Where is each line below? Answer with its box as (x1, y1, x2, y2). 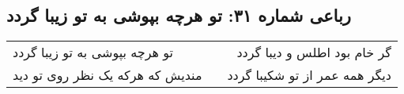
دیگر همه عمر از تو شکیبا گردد (227, 66, 391, 85)
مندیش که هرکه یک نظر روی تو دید (13, 66, 202, 85)
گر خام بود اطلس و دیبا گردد (236, 43, 391, 62)
